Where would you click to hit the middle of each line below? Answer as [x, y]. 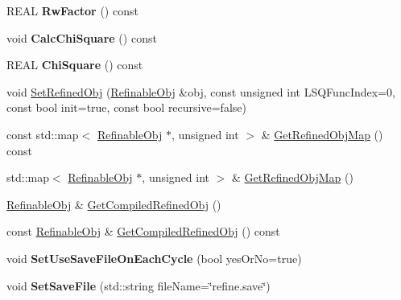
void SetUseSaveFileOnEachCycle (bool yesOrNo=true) [154, 258]
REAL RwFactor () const [72, 10]
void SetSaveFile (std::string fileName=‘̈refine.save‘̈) [138, 285]
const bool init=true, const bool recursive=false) [126, 107]
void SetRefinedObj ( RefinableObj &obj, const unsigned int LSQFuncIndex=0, [201, 91]
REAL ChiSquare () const [75, 65]
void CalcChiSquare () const [82, 37]
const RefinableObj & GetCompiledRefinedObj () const [143, 231]
